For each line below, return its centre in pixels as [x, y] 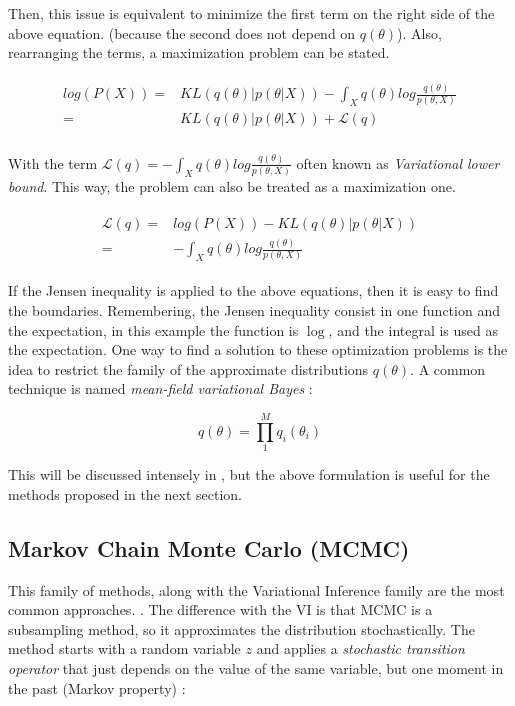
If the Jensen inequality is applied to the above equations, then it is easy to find [253, 290]
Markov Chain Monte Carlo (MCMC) [209, 547]
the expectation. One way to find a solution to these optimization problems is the [258, 349]
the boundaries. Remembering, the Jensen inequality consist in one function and [254, 310]
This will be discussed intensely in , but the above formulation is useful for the [249, 474]
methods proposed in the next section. [125, 493]
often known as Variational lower [398, 162]
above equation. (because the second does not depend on [182, 32]
